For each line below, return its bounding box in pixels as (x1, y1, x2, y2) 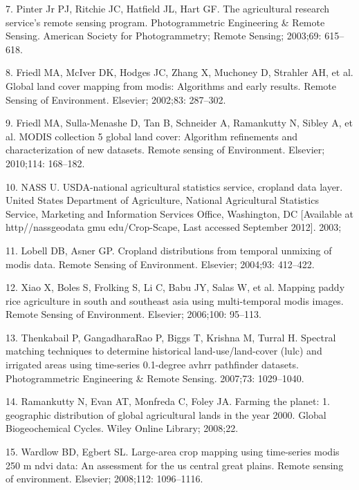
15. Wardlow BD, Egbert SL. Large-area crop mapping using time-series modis (6, 444, 340, 459)
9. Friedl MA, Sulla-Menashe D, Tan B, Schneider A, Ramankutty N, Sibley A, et (6, 115, 353, 130)
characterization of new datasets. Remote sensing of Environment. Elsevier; (6, 142, 325, 157)
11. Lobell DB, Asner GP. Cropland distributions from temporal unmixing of (6, 243, 332, 257)
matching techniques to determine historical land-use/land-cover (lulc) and (6, 343, 322, 358)
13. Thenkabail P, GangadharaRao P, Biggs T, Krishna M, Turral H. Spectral (6, 330, 336, 344)
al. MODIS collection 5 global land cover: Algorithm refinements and (6, 129, 297, 143)
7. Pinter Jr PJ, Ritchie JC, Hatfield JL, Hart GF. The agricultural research (6, 1, 330, 15)
